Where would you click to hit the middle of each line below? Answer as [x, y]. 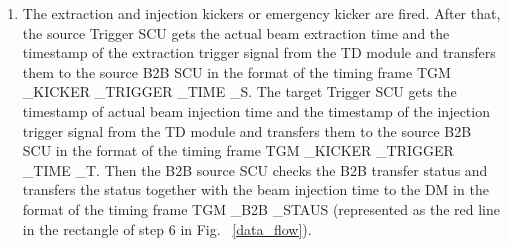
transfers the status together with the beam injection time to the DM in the [255, 189]
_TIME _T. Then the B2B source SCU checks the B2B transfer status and [255, 169]
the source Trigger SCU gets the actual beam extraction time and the [236, 32]
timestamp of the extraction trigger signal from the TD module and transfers [259, 52]
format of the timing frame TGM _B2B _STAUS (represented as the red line [261, 208]
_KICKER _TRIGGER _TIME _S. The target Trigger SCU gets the [239, 91]
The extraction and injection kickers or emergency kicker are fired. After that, [261, 13]
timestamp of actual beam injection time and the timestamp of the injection [256, 110]
